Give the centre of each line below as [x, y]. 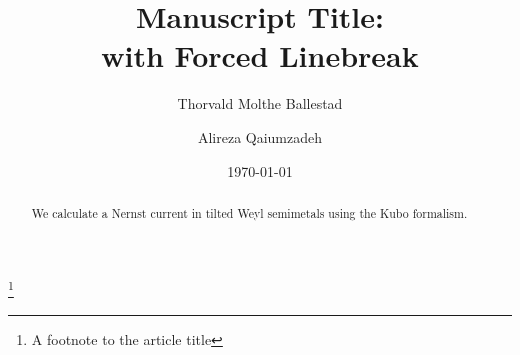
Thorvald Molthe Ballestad [260, 103]
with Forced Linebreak [260, 55]
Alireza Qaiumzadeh [260, 136]
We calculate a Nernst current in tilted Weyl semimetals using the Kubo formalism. [249, 212]
